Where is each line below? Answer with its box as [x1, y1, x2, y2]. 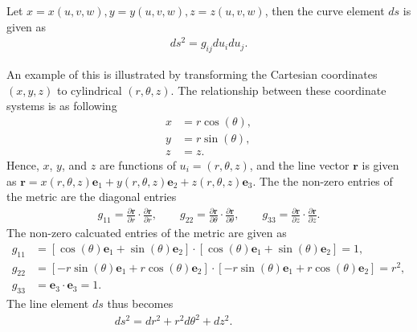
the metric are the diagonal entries [6, 188, 177, 205]
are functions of [99, 156, 176, 173]
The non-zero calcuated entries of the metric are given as [6, 224, 287, 241]
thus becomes [107, 295, 174, 312]
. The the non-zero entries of [252, 172, 393, 189]
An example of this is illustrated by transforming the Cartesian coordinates [6, 66, 378, 83]
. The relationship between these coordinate [170, 81, 386, 98]
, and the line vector [249, 156, 350, 173]
